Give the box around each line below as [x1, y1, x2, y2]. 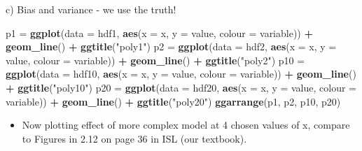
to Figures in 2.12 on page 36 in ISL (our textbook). [22, 131, 247, 145]
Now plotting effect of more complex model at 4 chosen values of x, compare [22, 117, 350, 132]
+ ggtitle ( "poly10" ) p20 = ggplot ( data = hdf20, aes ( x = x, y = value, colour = [6, 80, 356, 94]
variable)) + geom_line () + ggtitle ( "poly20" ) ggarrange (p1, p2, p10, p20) [6, 94, 341, 108]
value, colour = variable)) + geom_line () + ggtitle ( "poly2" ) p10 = [6, 52, 305, 67]
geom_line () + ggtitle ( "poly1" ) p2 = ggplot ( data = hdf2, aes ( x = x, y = [6, 39, 337, 54]
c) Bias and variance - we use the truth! [6, 2, 176, 16]
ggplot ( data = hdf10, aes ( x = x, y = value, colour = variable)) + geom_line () [6, 66, 356, 81]
